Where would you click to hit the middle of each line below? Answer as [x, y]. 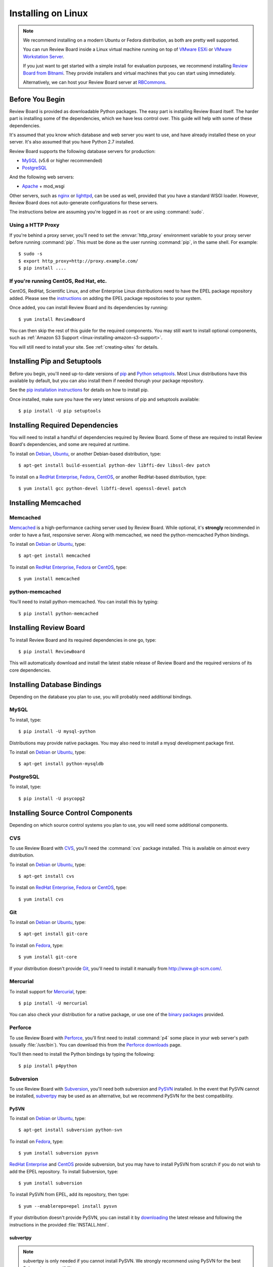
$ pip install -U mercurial [53, 1003]
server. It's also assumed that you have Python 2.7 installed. [72, 142]
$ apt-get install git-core [53, 934]
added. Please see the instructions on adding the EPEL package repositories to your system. [106, 298]
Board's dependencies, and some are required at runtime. [70, 444]
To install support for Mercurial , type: [48, 991]
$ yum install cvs [41, 899]
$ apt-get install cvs [47, 876]
